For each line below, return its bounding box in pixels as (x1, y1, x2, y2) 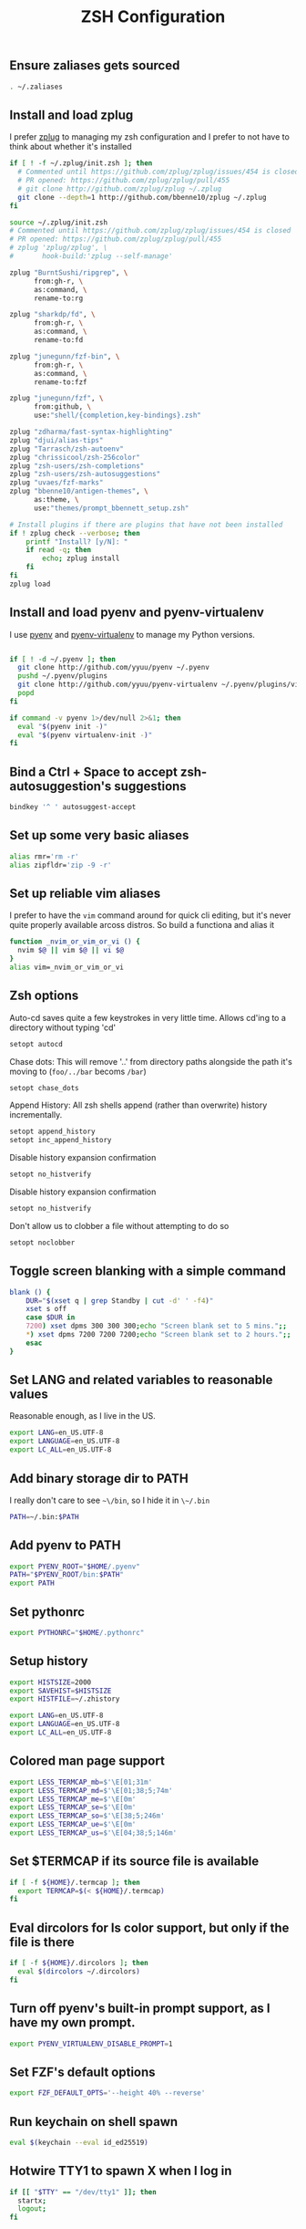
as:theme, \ (33, 495, 79, 505)
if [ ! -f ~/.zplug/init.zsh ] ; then (9, 159, 153, 168)
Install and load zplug (9, 107, 134, 122)
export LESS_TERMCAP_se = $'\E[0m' (9, 1803, 137, 1812)
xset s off (25, 1305, 67, 1314)
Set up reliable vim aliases (9, 886, 161, 901)
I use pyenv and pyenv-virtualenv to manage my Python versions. (9, 629, 255, 640)
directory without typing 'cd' (9, 1022, 117, 1033)
